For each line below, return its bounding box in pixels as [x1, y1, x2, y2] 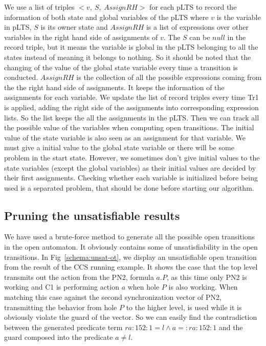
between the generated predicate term [4, 321, 123, 332]
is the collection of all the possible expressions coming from [76, 72, 262, 83]
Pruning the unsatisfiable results [4, 207, 180, 223]
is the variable [216, 11, 261, 22]
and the [218, 321, 243, 332]
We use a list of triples [4, 2, 75, 12]
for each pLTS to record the [149, 2, 237, 12]
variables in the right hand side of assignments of [4, 31, 158, 42]
